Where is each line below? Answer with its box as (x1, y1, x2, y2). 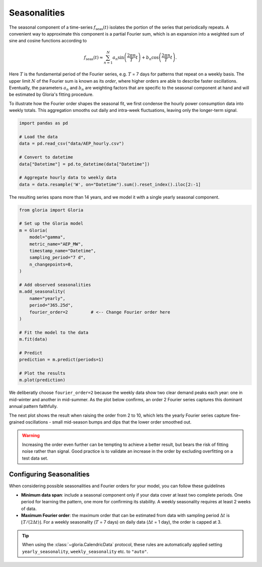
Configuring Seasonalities (9, 470, 90, 478)
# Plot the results (19, 371, 65, 376)
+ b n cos (141, 54, 159, 61)
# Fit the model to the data (19, 330, 89, 335)
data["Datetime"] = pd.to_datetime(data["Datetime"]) (19, 161, 150, 167)
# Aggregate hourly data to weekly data (19, 175, 116, 180)
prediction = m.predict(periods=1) (19, 357, 104, 362)
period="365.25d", (29, 302, 73, 308)
